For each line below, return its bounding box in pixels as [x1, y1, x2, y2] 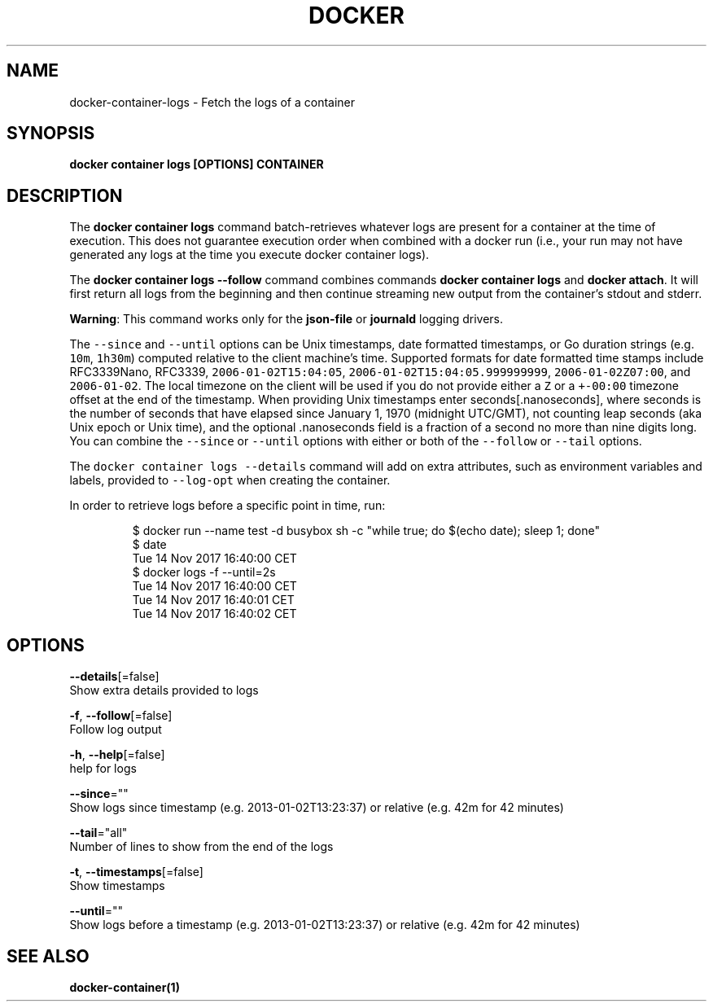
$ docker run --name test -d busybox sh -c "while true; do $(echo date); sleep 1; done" [132, 524, 600, 538]
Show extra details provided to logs [69, 683, 259, 698]
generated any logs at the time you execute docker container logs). [69, 248, 430, 262]
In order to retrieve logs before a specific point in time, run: [69, 498, 386, 513]
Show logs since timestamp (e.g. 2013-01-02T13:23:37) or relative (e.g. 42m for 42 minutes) [69, 800, 564, 815]
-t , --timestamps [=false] [69, 865, 203, 879]
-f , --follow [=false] [69, 708, 173, 723]
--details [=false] [69, 669, 160, 684]
